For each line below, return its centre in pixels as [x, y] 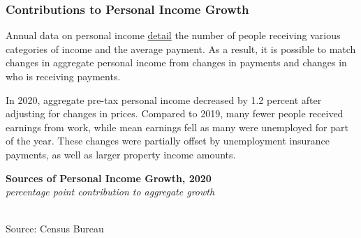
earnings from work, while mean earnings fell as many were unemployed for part [177, 127]
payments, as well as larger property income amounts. [121, 154]
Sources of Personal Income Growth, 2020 [109, 178]
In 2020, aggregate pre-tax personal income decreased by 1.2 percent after [164, 99]
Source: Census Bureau [55, 229]
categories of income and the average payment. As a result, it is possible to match [181, 49]
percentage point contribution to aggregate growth [110, 192]
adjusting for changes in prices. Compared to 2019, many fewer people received [175, 113]
